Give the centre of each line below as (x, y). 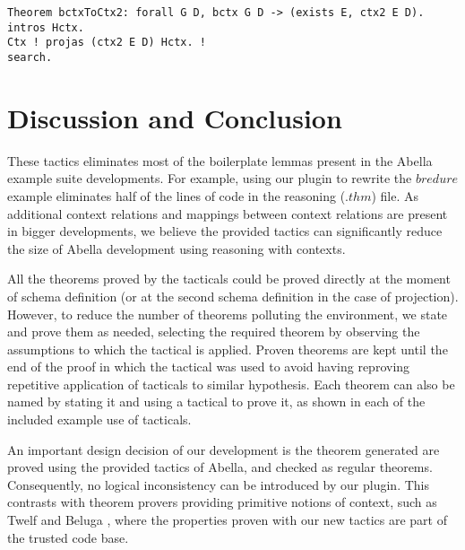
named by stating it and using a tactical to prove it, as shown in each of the (216, 402)
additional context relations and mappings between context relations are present (228, 213)
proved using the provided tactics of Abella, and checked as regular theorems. (220, 467)
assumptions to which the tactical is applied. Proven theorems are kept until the (228, 349)
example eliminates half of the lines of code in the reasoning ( (177, 195)
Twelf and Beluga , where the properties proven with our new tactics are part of (228, 520)
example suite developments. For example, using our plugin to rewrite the (210, 178)
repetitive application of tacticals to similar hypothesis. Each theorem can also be (231, 384)
